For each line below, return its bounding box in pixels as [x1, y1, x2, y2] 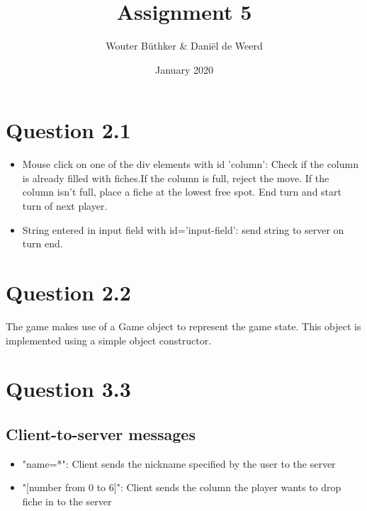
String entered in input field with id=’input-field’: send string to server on [22, 222, 344, 237]
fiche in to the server [22, 493, 112, 508]
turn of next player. [22, 198, 108, 213]
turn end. [22, 236, 63, 251]
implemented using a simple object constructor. [6, 332, 212, 347]
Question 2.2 [6, 278, 131, 306]
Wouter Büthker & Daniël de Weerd [106, 38, 263, 53]
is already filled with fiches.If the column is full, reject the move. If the [22, 170, 329, 185]
